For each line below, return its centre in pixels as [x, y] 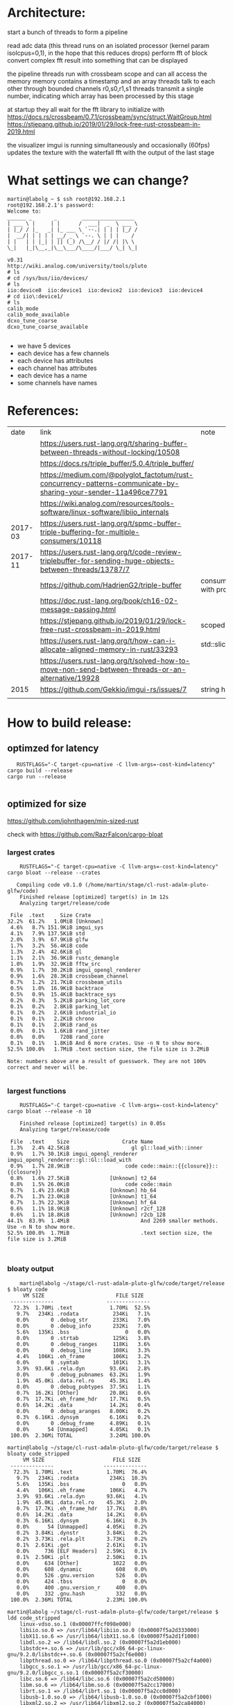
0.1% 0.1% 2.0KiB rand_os [54, 1025]
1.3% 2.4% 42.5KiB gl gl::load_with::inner [106, 1148]
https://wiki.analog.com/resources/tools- [107, 503]
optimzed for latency [53, 749]
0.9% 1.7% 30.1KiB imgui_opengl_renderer [74, 1154]
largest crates [31, 852]
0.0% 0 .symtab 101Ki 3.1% [83, 1362]
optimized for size [47, 804]
